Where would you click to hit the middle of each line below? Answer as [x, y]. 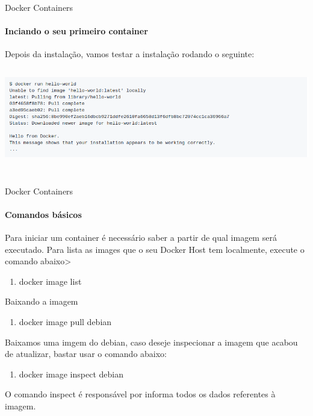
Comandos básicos [43, 214]
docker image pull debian [65, 321]
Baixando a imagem [42, 301]
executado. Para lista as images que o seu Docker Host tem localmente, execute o [155, 249]
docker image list [50, 281]
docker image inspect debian [71, 374]
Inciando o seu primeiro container [76, 31]
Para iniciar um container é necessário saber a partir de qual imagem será [141, 237]
